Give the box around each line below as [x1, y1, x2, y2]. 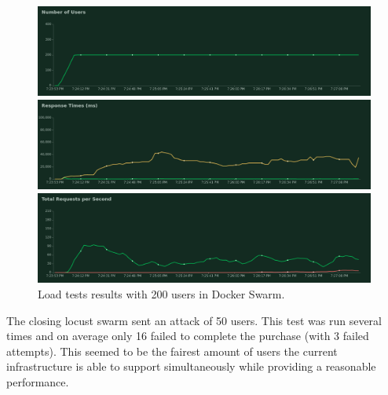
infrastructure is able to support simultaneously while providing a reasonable [6, 358, 376, 375]
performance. [6, 373, 69, 390]
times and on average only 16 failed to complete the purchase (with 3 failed [6, 327, 369, 344]
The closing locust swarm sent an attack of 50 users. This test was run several [6, 312, 383, 328]
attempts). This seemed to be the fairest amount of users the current [6, 342, 338, 359]
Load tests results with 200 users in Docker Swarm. [38, 285, 285, 302]
